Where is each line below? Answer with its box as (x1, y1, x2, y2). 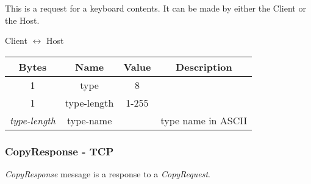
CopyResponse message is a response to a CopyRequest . (5, 168, 210, 180)
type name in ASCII (160, 113, 248, 127)
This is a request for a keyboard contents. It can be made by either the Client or (5, 2, 306, 14)
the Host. (5, 13, 40, 26)
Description (176, 59, 232, 74)
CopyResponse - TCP (5, 143, 114, 158)
